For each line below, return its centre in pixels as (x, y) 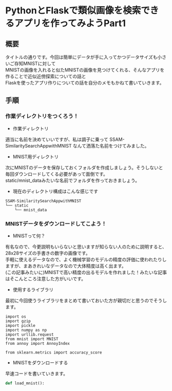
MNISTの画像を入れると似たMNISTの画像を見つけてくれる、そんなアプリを (85, 70)
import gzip (18, 321)
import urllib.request (30, 334)
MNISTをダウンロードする (40, 362)
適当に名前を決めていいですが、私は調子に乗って (57, 139)
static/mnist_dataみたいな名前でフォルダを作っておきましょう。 (73, 180)
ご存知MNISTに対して (33, 64)
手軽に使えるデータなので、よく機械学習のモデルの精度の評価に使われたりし (86, 259)
